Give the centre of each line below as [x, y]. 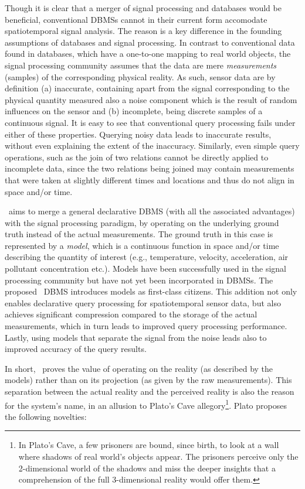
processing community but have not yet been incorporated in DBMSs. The [139, 280]
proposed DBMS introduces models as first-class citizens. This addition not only [151, 291]
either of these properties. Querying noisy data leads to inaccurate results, [138, 134]
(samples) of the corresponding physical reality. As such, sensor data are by [140, 76]
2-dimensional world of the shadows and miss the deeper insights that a [147, 468]
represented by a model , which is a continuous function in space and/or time [142, 245]
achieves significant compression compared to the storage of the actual [131, 314]
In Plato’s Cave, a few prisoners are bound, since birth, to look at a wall [149, 445]
